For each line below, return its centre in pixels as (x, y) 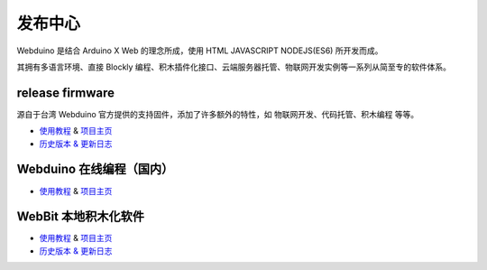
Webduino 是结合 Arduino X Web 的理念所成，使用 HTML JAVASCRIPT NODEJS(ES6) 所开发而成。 (200, 51)
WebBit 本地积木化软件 (80, 217)
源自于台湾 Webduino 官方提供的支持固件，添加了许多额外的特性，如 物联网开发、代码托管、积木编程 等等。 (218, 114)
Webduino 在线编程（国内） (95, 169)
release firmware (66, 93)
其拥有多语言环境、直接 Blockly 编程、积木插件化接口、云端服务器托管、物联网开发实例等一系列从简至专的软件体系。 (234, 67)
